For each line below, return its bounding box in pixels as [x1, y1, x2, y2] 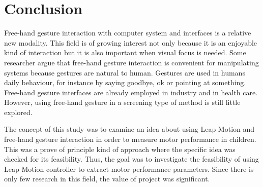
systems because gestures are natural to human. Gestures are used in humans [4, 67, 245, 78]
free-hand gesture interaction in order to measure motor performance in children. [4, 134, 256, 144]
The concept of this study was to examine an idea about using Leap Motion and [4, 124, 255, 134]
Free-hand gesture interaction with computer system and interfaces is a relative [4, 27, 251, 38]
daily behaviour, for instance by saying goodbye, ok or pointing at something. [4, 77, 246, 88]
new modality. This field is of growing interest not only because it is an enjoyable [4, 37, 257, 48]
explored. [4, 106, 33, 117]
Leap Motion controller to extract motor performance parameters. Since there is [4, 163, 254, 174]
